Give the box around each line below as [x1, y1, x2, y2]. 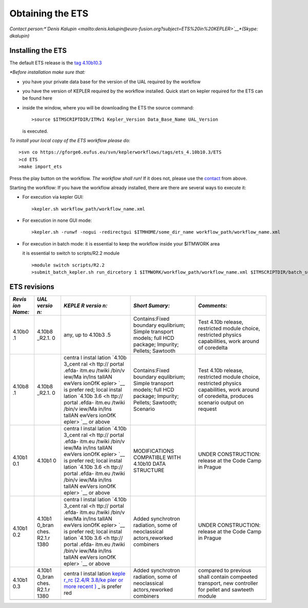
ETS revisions [9, 282, 55, 291]
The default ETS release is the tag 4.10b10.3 [9, 60, 102, 66]
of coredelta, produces [198, 392, 254, 400]
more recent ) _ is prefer [63, 583, 122, 590]
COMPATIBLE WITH [133, 453, 181, 461]
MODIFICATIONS [133, 447, 175, 454]
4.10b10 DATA [133, 460, 166, 467]
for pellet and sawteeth [198, 586, 254, 593]
